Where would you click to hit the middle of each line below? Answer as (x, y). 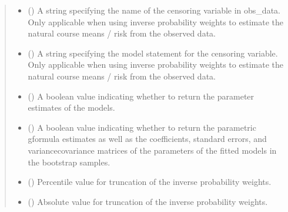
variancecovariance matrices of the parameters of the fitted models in (152, 150)
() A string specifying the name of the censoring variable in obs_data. (154, 10)
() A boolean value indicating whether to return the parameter (141, 96)
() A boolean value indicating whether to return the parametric (142, 127)
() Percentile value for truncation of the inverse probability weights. (150, 182)
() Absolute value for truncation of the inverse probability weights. (148, 201)
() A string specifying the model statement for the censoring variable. (153, 53)
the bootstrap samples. (69, 162)
